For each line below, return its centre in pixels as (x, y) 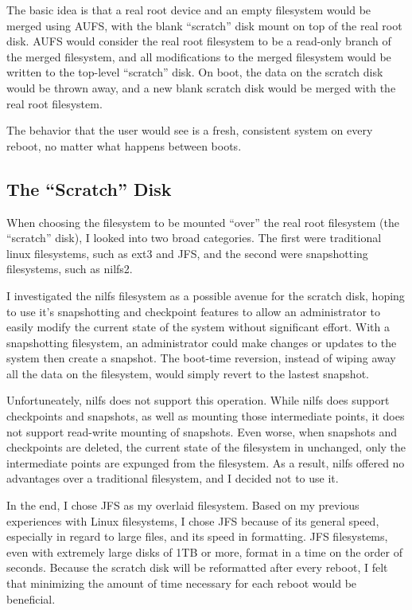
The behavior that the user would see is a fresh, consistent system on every (190, 130)
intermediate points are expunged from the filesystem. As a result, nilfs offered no (206, 462)
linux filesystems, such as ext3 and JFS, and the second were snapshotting (187, 253)
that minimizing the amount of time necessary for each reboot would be (182, 583)
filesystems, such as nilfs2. (70, 269)
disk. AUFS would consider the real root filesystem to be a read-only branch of (199, 41)
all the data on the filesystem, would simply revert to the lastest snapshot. (188, 373)
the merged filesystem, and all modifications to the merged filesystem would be (199, 56)
